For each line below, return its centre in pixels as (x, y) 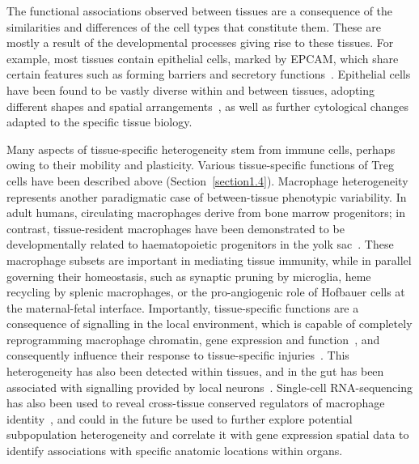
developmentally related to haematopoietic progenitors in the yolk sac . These (200, 244)
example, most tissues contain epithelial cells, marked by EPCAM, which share (203, 58)
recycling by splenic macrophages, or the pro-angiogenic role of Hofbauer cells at (206, 292)
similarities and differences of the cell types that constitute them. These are (194, 26)
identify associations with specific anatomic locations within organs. (175, 451)
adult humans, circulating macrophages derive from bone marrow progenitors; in (206, 213)
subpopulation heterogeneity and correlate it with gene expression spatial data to (208, 434)
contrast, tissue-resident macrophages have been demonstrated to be (176, 228)
